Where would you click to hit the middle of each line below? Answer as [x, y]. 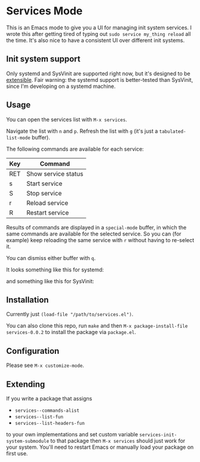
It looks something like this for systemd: [55, 270]
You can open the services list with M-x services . [67, 119]
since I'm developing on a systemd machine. [61, 86]
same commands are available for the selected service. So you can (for [94, 234]
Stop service [44, 193]
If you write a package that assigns [49, 398]
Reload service [47, 203]
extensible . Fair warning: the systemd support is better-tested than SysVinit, [100, 79]
